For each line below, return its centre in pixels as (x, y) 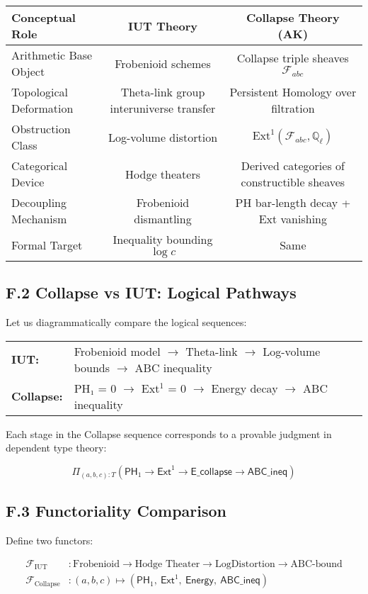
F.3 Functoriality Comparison (116, 511)
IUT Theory (163, 26)
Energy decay (245, 388)
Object (28, 71)
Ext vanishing (293, 219)
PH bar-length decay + (293, 202)
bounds (92, 367)
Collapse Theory (293, 17)
